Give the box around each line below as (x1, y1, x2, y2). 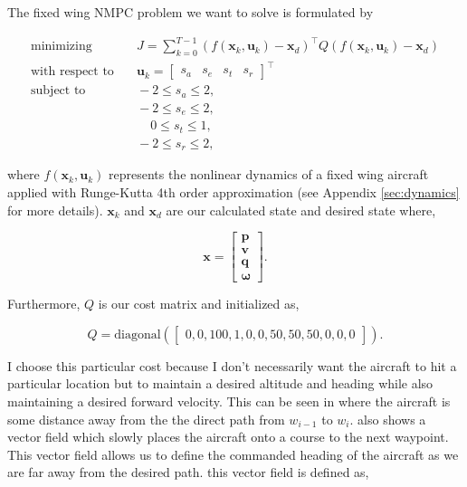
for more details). (7, 200, 103, 219)
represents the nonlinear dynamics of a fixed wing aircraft (108, 165, 429, 184)
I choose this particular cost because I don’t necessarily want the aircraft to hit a (7, 356, 457, 375)
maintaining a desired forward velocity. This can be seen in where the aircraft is (7, 392, 451, 411)
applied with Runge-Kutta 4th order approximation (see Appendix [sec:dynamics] (7, 182, 460, 201)
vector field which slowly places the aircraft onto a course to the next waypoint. (7, 427, 449, 446)
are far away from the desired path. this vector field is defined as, (7, 463, 369, 482)
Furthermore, (7, 294, 81, 313)
